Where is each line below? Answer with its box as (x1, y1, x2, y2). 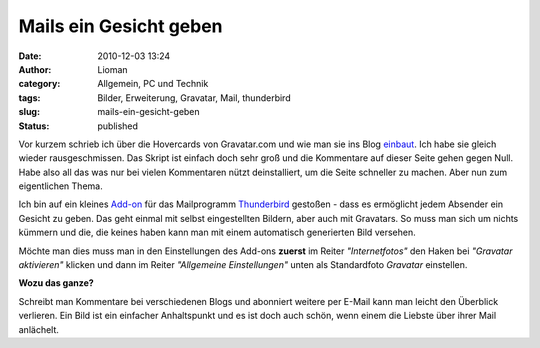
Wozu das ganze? (18, 277, 94, 289)
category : (18, 78, 61, 90)
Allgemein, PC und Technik (97, 78, 209, 90)
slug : (18, 106, 40, 118)
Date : (18, 50, 42, 62)
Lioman (97, 63, 129, 75)
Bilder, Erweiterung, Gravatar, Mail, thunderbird (97, 91, 291, 104)
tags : (18, 91, 41, 104)
